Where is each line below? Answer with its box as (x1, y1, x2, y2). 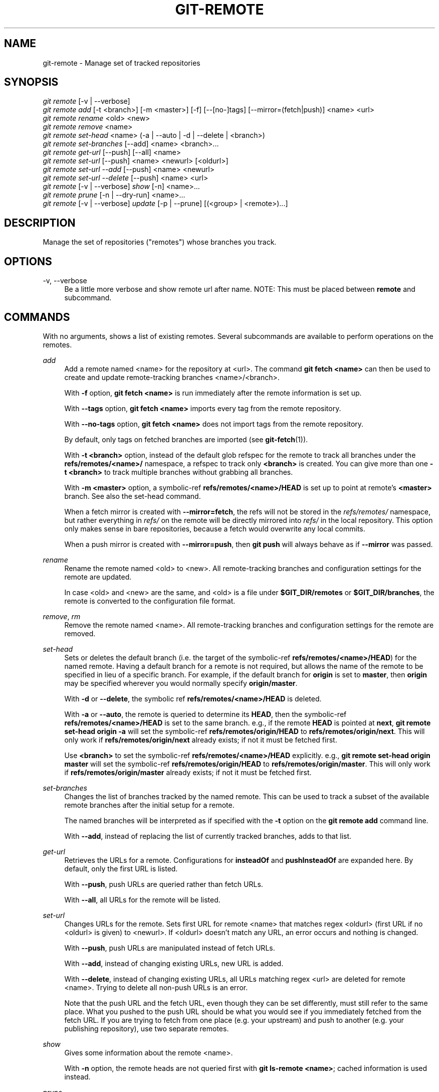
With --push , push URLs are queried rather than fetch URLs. (64, 879, 263, 888)
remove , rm (43, 612, 81, 621)
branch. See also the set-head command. (64, 491, 201, 500)
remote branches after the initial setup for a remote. (64, 800, 235, 809)
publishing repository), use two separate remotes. (64, 1024, 229, 1033)
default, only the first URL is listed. (64, 864, 178, 873)
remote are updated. (64, 572, 132, 581)
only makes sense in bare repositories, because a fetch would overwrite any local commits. (64, 524, 365, 533)
